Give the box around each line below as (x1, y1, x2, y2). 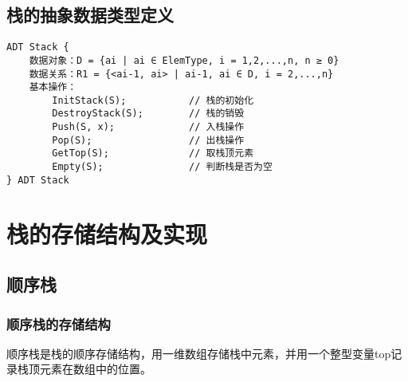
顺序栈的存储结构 (6, 313, 111, 333)
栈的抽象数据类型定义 (6, 2, 174, 27)
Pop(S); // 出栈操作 (52, 134, 245, 146)
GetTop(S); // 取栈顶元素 (52, 148, 254, 159)
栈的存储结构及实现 (6, 217, 208, 250)
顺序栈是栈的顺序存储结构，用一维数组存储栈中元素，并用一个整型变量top (6, 345, 391, 361)
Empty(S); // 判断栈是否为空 (52, 161, 273, 173)
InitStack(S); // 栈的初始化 (52, 94, 254, 106)
